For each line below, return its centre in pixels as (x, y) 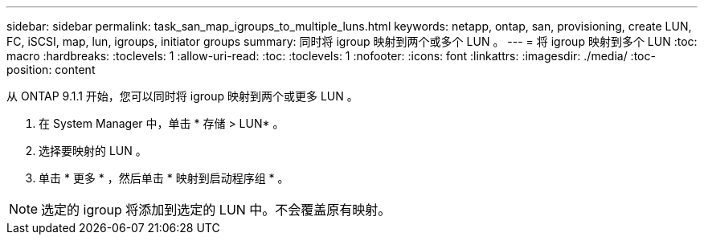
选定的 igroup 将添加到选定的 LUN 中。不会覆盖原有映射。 (216, 210)
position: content (51, 69)
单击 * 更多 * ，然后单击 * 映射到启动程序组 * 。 (164, 178)
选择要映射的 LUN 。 (93, 151)
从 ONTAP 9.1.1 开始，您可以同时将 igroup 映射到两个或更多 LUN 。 (182, 96)
